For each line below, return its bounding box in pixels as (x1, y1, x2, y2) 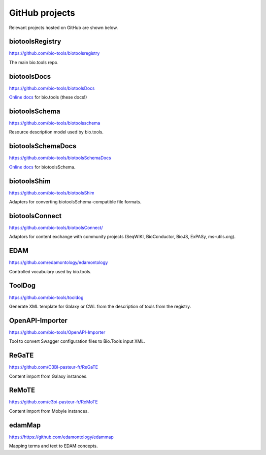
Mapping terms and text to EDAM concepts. (9, 443, 98, 449)
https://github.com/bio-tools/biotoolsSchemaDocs (9, 155, 111, 161)
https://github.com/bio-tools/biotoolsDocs (9, 85, 95, 91)
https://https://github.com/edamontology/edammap (9, 434, 114, 440)
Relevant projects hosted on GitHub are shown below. (9, 25, 118, 31)
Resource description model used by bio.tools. (9, 129, 103, 135)
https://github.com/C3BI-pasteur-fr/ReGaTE (9, 364, 98, 370)
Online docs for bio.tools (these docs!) (9, 94, 87, 100)
